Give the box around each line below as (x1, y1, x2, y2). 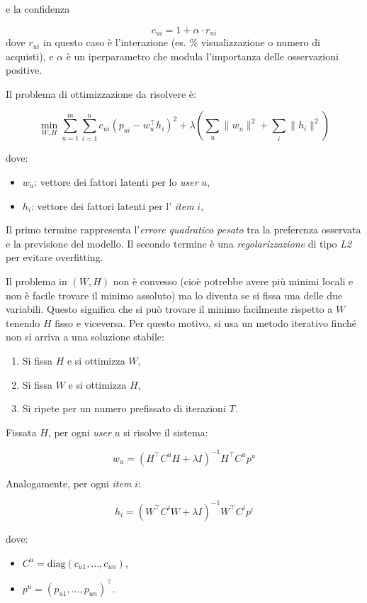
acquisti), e (6, 48, 54, 63)
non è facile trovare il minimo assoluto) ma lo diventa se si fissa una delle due (6, 287, 342, 302)
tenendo (6, 315, 40, 330)
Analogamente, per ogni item (6, 475, 132, 490)
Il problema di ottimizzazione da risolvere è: (6, 86, 196, 101)
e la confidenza (6, 1, 70, 16)
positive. (6, 62, 43, 77)
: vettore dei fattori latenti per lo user (34, 175, 198, 189)
